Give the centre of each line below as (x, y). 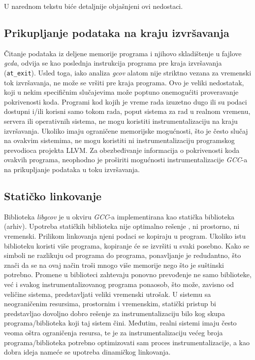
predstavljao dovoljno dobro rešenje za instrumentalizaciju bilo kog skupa (114, 313)
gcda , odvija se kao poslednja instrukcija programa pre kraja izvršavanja (113, 63)
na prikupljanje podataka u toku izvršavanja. (72, 169)
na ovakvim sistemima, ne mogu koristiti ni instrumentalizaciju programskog (119, 140)
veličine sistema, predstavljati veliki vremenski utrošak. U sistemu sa (108, 294)
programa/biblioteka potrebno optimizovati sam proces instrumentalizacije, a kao (127, 342)
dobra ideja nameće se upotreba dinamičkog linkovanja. (87, 352)
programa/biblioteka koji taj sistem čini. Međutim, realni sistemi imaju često (120, 323)
